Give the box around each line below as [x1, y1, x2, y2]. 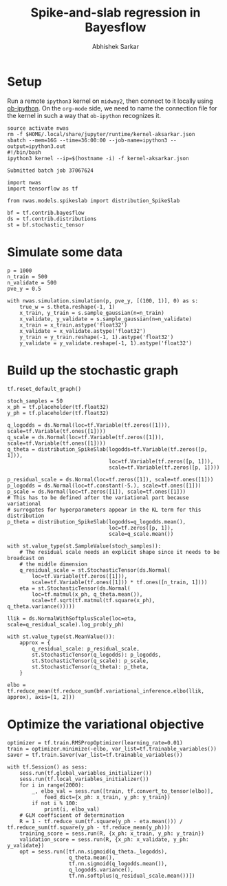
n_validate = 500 [7, 279, 57, 286]
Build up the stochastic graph [7, 363, 179, 378]
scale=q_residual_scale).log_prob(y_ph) [7, 621, 125, 628]
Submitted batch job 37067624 [7, 167, 94, 174]
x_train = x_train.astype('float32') [19, 321, 128, 329]
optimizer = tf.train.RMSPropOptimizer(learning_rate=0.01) [7, 739, 184, 747]
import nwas [7, 179, 41, 186]
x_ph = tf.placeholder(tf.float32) [7, 403, 109, 410]
